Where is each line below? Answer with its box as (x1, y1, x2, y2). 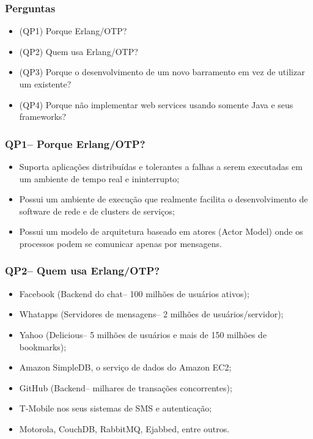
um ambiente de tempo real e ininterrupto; (19, 172, 180, 185)
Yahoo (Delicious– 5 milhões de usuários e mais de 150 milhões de (19, 328, 267, 341)
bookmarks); (19, 340, 67, 353)
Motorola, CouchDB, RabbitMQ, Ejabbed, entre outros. (19, 422, 230, 435)
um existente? (19, 78, 72, 90)
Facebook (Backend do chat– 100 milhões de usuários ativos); (19, 287, 249, 300)
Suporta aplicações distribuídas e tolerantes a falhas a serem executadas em (19, 160, 303, 172)
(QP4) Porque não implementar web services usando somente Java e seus (19, 98, 293, 111)
